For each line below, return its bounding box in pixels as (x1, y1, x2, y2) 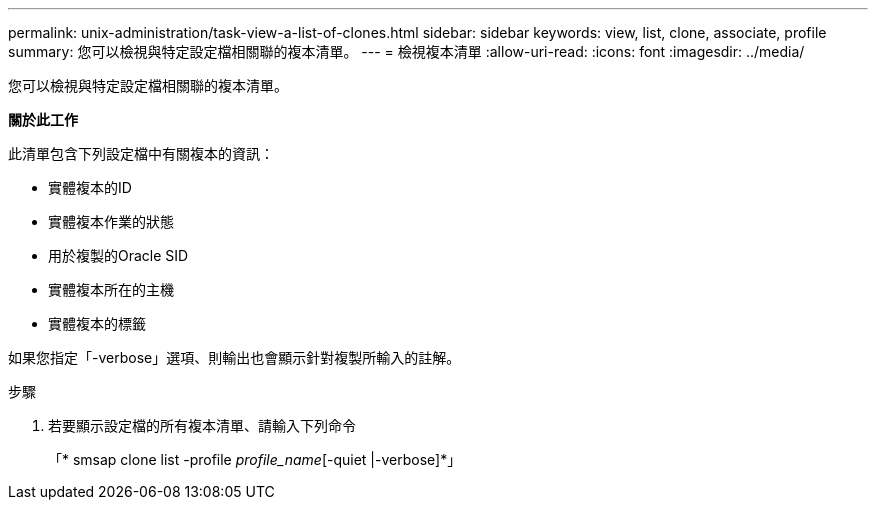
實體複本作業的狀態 (48, 213, 174, 230)
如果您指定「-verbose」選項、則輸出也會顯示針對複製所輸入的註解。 (8, 349, 461, 366)
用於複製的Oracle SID (48, 247, 189, 264)
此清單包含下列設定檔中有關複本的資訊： (8, 145, 274, 162)
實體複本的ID (48, 179, 132, 196)
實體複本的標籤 (48, 315, 146, 332)
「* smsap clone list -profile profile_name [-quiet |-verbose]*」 (48, 451, 462, 468)
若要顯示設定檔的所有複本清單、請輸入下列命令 (48, 417, 356, 434)
